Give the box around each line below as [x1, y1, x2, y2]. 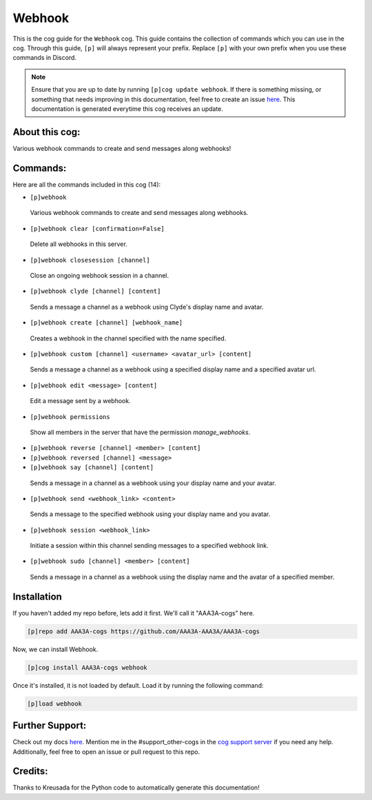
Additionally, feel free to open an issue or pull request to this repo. [12, 748, 200, 756]
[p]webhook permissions [30, 413, 110, 420]
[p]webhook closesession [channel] [30, 256, 151, 264]
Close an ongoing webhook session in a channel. [30, 271, 169, 280]
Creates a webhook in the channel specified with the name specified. [30, 334, 227, 342]
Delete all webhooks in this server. [30, 240, 127, 248]
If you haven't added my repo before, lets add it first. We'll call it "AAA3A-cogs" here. [12, 608, 255, 617]
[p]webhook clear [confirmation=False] [30, 225, 165, 232]
